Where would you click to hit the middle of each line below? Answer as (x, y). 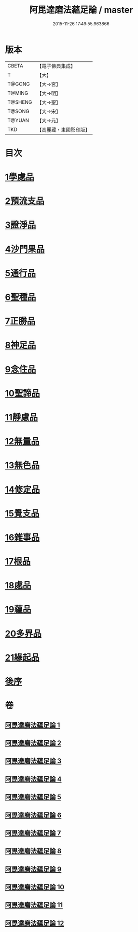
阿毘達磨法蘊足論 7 (33, 833)
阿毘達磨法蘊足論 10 (35, 887)
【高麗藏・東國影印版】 (63, 130)
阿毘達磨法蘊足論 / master (81, 10)
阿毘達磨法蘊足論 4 (33, 779)
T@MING (18, 93)
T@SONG (19, 111)
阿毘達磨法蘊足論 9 (33, 869)
